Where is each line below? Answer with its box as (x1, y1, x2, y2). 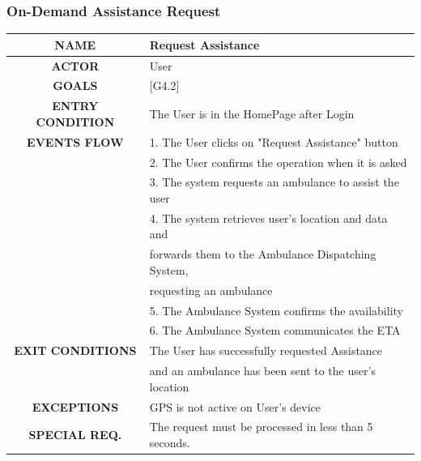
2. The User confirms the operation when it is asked (149, 153, 407, 170)
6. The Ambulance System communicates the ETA (149, 322, 401, 339)
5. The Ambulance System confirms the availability (149, 301, 403, 318)
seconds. (149, 433, 190, 450)
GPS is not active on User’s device (149, 398, 321, 415)
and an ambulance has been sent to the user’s (149, 362, 376, 379)
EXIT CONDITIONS (14, 342, 137, 359)
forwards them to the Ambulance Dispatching (149, 245, 376, 263)
